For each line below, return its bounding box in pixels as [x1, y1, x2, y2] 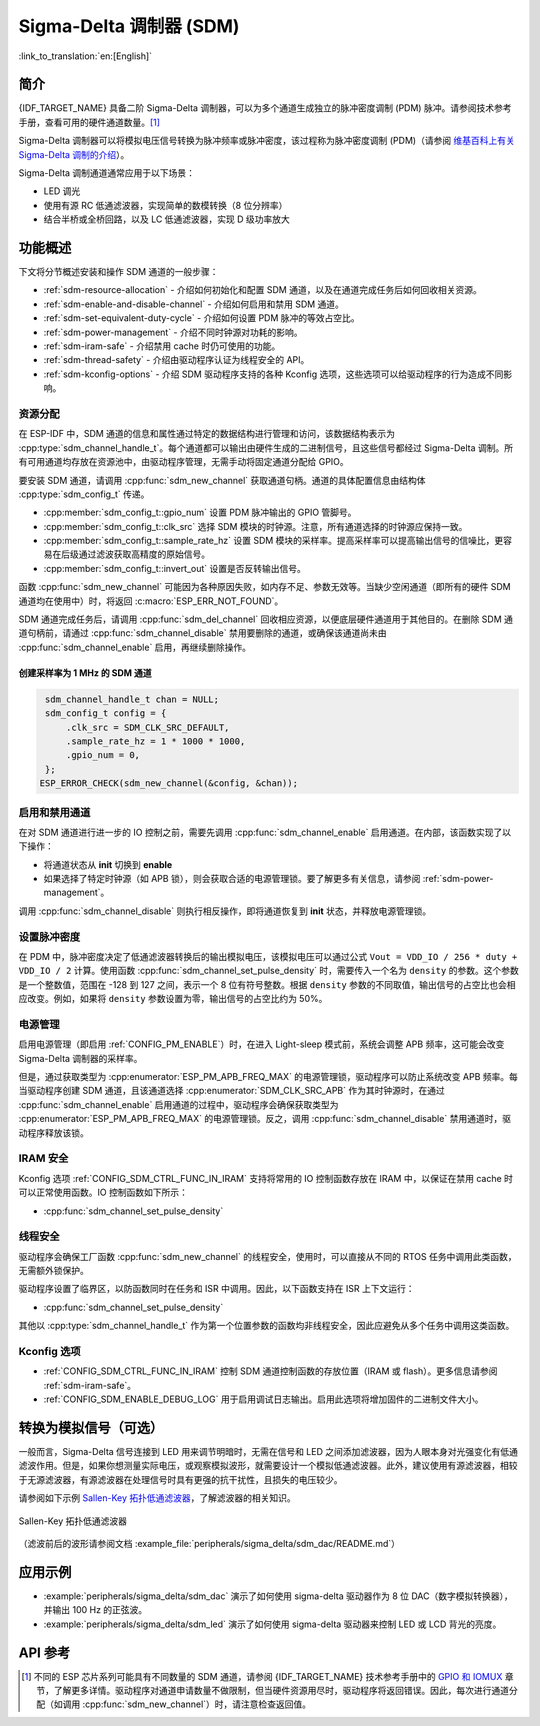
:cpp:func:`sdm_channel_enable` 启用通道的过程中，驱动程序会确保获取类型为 [18, 1098, 339, 1110]
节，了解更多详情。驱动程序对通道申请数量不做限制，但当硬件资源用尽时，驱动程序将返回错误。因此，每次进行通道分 [36, 1685, 519, 1697]
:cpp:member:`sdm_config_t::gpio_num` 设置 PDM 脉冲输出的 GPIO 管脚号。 [43, 506, 357, 519]
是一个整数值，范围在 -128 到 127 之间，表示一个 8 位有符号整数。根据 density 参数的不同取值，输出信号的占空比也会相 [18, 978, 516, 990]
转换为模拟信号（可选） [18, 1420, 164, 1436]
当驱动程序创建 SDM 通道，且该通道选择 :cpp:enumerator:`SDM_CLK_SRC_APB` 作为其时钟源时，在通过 [18, 1085, 445, 1097]
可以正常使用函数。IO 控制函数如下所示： [18, 1186, 189, 1199]
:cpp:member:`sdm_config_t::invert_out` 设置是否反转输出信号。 [43, 562, 307, 574]
